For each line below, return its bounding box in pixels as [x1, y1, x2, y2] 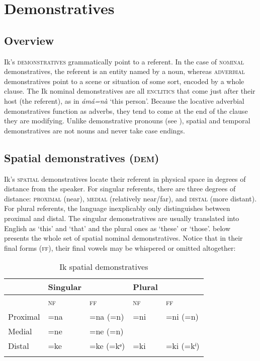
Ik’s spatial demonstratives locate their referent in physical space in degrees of [4, 173, 246, 184]
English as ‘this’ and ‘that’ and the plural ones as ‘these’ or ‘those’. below [4, 223, 231, 233]
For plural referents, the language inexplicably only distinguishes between [4, 203, 230, 213]
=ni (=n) [165, 311, 199, 323]
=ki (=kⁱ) [165, 340, 200, 352]
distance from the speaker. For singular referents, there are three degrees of [4, 183, 236, 194]
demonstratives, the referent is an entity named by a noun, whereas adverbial [4, 66, 245, 77]
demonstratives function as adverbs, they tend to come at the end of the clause [4, 105, 248, 116]
